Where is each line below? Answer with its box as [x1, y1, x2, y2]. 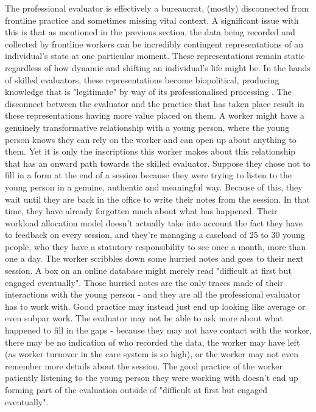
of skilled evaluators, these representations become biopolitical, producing [5, 73, 279, 86]
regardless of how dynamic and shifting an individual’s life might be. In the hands [5, 61, 311, 74]
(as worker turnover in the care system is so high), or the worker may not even [5, 347, 299, 360]
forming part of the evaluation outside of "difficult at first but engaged [5, 383, 267, 396]
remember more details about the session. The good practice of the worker [5, 359, 283, 372]
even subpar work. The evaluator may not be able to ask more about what [5, 312, 283, 324]
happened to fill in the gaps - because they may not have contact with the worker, [5, 324, 312, 337]
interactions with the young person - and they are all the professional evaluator [5, 288, 301, 301]
